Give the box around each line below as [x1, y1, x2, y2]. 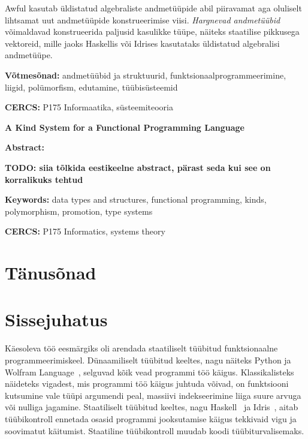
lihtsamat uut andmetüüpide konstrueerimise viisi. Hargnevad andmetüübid [5, 13, 280, 26]
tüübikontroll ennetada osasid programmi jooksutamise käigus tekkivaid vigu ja [5, 412, 297, 425]
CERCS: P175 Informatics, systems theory [5, 225, 165, 237]
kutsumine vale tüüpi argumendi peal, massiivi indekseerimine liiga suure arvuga [5, 389, 301, 401]
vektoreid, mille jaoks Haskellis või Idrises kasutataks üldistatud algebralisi [5, 37, 280, 49]
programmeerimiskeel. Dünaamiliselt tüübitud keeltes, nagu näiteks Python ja [5, 354, 291, 366]
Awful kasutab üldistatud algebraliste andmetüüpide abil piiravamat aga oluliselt [5, 2, 302, 14]
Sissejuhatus [5, 307, 108, 332]
